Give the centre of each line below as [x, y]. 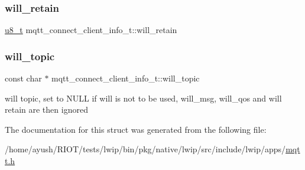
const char [23, 78]
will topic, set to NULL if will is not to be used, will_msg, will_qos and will [143, 98]
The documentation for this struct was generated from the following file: [136, 129]
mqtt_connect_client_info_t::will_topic [126, 78]
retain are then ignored [46, 109]
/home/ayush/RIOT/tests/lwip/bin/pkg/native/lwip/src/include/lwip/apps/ [145, 149]
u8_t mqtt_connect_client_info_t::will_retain [91, 30]
